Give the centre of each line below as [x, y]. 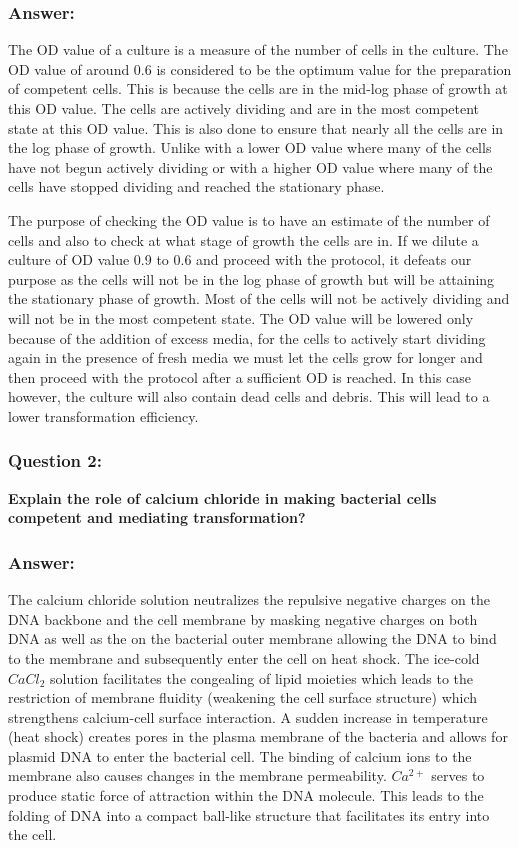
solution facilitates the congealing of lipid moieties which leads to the [261, 677]
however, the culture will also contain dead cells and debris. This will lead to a [249, 396]
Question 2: [55, 460]
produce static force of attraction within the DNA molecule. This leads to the [246, 795]
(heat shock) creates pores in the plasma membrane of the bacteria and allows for [258, 736]
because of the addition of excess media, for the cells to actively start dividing [247, 337]
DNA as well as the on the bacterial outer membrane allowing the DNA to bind [252, 638]
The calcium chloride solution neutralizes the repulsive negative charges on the [249, 599]
